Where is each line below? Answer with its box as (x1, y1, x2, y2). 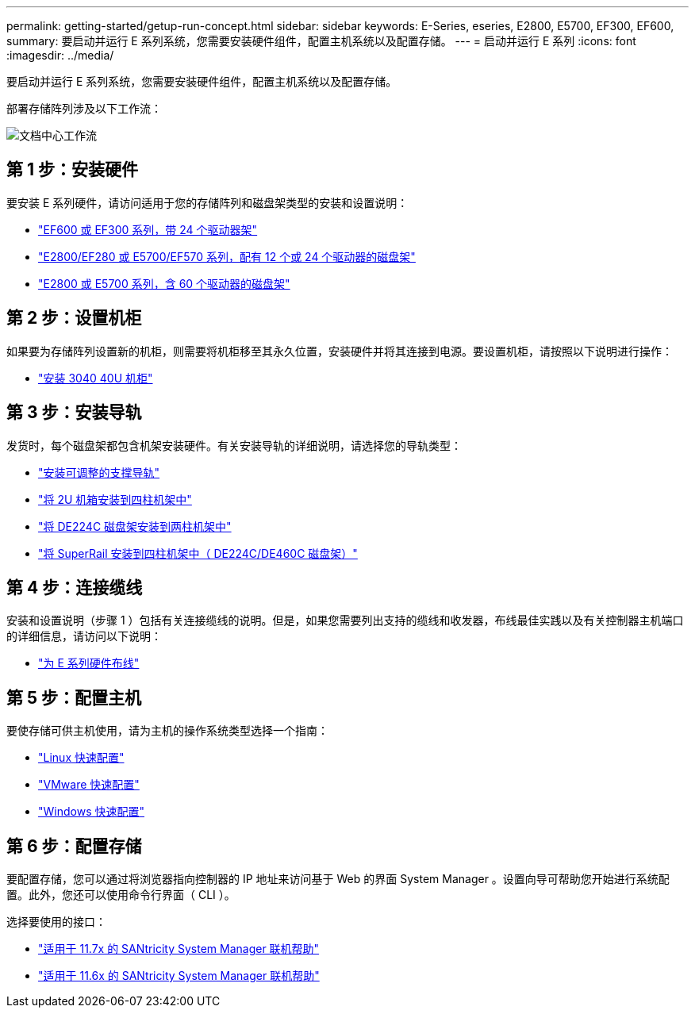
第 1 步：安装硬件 (6, 159, 138, 180)
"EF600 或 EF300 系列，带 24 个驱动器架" (38, 222, 258, 236)
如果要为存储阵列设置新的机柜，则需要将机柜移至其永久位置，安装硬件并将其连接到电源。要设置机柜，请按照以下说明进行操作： (6, 344, 673, 358)
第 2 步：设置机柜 (6, 308, 142, 328)
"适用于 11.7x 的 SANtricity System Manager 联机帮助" (38, 942, 320, 956)
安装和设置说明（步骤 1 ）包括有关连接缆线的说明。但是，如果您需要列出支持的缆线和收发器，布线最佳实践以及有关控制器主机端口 (6, 613, 684, 628)
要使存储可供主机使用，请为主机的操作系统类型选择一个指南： (6, 724, 328, 738)
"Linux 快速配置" (38, 751, 125, 765)
